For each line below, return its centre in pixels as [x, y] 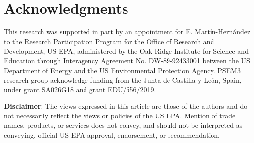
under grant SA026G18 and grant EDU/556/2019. [80, 89]
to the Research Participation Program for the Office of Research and [109, 41]
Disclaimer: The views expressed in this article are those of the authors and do [126, 106]
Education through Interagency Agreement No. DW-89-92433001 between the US [127, 60]
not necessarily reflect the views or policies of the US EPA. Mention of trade [120, 115]
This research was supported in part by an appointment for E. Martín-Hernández [127, 32]
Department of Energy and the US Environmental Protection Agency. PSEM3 [122, 70]
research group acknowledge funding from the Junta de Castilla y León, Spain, [123, 80]
